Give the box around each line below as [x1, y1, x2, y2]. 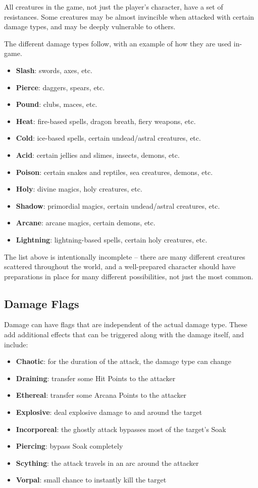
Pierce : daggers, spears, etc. [16, 82, 105, 92]
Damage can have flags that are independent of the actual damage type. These [4, 319, 247, 330]
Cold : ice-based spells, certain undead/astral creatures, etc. [16, 133, 201, 143]
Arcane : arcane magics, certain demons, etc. [16, 217, 156, 228]
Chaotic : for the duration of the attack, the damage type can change [16, 356, 231, 367]
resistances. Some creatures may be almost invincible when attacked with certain [4, 11, 254, 22]
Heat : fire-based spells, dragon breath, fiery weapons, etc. [16, 115, 196, 126]
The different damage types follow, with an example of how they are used [4, 38, 232, 48]
